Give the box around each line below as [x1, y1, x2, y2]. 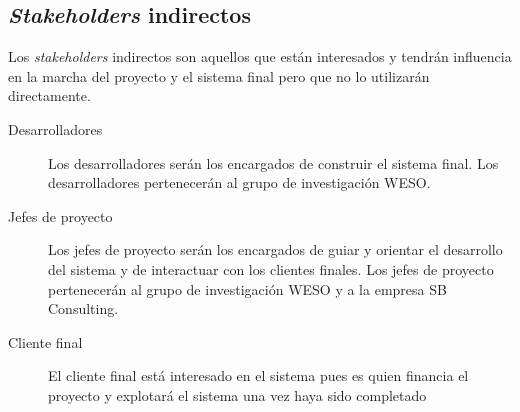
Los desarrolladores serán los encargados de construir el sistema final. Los [48, 152, 499, 173]
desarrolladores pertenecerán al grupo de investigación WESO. [48, 172, 431, 193]
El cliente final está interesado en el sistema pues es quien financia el [48, 365, 469, 386]
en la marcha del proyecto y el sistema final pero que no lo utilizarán [8, 65, 430, 86]
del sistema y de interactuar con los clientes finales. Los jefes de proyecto [48, 258, 494, 279]
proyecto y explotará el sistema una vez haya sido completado [48, 384, 427, 405]
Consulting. [48, 298, 119, 319]
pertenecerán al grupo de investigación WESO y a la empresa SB [48, 278, 447, 299]
